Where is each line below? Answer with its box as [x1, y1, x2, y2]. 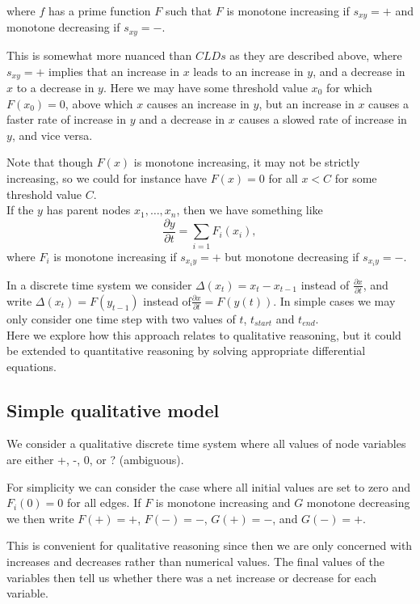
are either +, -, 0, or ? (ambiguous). [6, 451, 184, 468]
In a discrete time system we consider [6, 276, 192, 293]
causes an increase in [146, 95, 250, 112]
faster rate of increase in [6, 111, 127, 128]
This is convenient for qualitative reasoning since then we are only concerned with [6, 537, 413, 554]
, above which [65, 95, 133, 112]
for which [325, 78, 372, 95]
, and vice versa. [11, 126, 93, 143]
